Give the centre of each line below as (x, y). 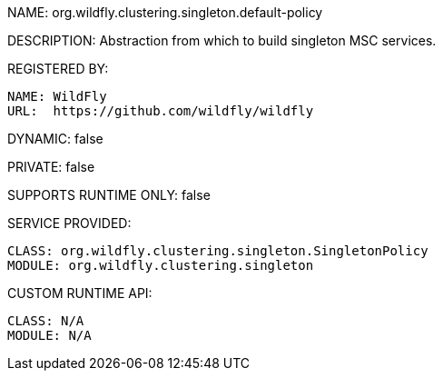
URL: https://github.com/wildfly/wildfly (161, 111)
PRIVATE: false (51, 167)
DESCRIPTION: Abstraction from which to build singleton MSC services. (222, 40)
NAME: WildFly (57, 96)
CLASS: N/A (46, 321)
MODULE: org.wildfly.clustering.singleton (161, 265)
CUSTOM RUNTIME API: (80, 293)
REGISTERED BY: (58, 69)
